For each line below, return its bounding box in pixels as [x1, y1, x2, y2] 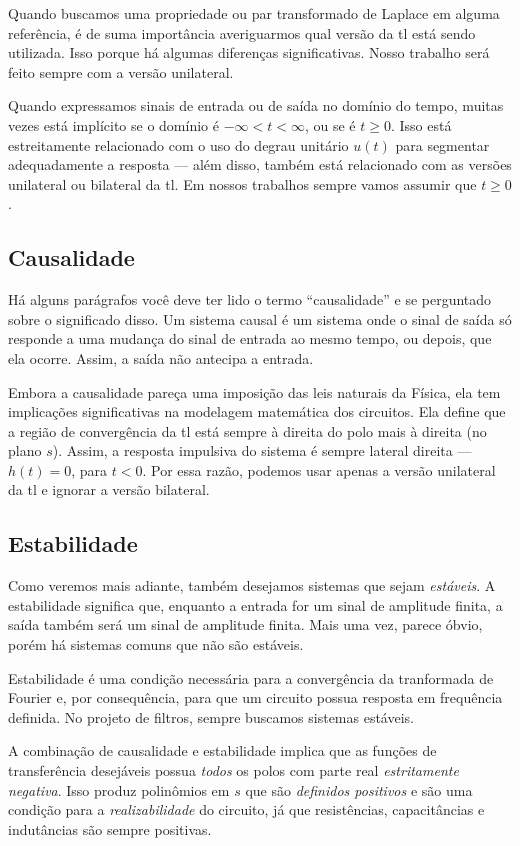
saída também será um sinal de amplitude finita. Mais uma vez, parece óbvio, [8, 614, 483, 635]
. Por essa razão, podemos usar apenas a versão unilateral [142, 459, 496, 480]
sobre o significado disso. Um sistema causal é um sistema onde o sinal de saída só [8, 308, 512, 329]
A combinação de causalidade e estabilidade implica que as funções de [8, 740, 437, 761]
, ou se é [304, 114, 356, 135]
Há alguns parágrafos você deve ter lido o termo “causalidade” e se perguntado [8, 289, 492, 310]
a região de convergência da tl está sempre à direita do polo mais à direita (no [8, 420, 487, 441]
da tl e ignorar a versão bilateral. [8, 479, 210, 500]
